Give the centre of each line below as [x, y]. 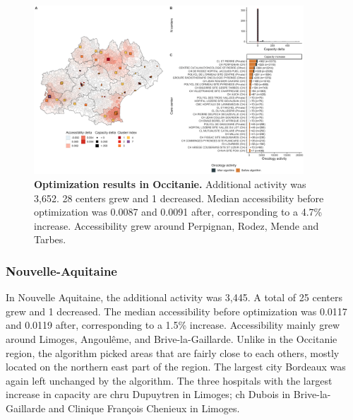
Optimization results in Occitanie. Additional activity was [170, 184]
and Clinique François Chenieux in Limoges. [144, 408]
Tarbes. [50, 239]
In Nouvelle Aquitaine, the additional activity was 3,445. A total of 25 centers [174, 297]
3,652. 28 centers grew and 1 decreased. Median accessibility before [179, 198]
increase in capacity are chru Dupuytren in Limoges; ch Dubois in [148, 394]
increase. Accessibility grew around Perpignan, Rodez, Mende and [176, 225]
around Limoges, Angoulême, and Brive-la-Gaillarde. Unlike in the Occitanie [172, 339]
